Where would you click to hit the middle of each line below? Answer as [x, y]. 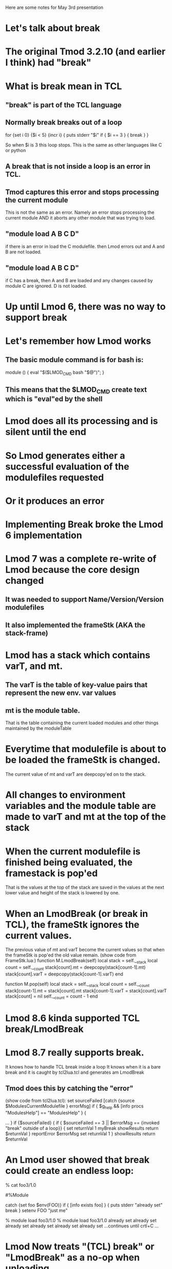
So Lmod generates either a [65, 456]
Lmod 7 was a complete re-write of [81, 559]
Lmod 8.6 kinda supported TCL [73, 1018]
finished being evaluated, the [69, 862]
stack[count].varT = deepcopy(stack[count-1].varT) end [64, 974]
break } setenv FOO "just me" [36, 1210]
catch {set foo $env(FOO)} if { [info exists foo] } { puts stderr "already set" [84, 1205]
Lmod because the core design [73, 570]
